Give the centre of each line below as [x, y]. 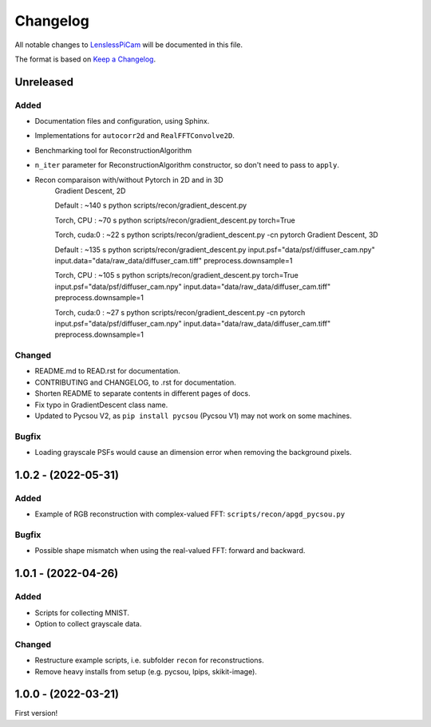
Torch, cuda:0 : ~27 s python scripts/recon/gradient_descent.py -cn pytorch [180, 312]
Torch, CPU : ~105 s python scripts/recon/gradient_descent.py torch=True [176, 275]
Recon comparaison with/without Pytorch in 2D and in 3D [129, 180]
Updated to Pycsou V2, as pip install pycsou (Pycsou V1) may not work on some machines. [193, 416]
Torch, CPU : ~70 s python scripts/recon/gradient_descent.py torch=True [175, 220]
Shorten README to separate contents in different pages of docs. [142, 393]
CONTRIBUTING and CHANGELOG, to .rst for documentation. [136, 382]
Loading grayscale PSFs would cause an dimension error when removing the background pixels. [193, 452]
